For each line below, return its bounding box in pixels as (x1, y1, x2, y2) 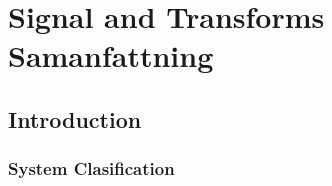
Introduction (8, 103, 142, 134)
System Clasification (8, 156, 175, 181)
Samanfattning (8, 35, 214, 76)
